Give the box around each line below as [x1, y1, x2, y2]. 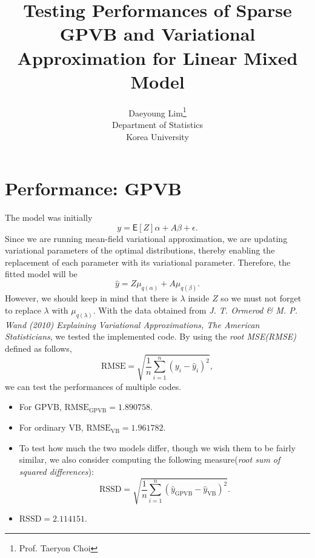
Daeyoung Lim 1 [128, 104, 187, 119]
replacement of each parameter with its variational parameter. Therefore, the [5, 255, 291, 268]
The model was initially [5, 211, 93, 224]
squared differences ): [19, 465, 94, 477]
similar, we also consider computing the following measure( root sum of [19, 453, 280, 466]
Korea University [126, 130, 189, 143]
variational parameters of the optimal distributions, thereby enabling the [5, 244, 275, 257]
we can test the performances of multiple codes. [5, 380, 182, 392]
